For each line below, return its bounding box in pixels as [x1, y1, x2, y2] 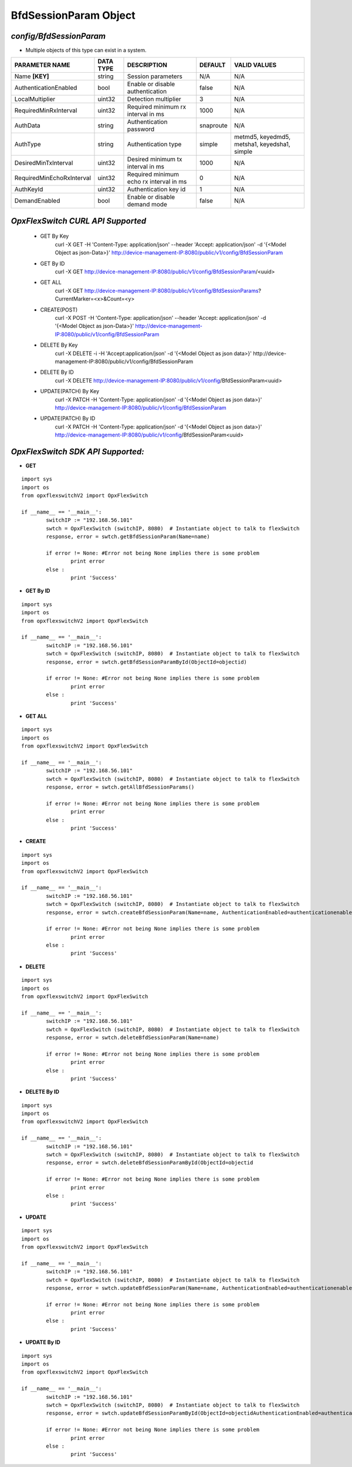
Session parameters [127, 72, 183, 80]
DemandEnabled [14, 197, 60, 205]
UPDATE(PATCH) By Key [40, 388, 100, 395]
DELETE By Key [40, 342, 78, 349]
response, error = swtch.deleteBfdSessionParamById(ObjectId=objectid [46, 1160, 253, 1166]
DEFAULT [199, 61, 226, 69]
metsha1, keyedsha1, [233, 140, 290, 148]
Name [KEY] [14, 72, 49, 80]
